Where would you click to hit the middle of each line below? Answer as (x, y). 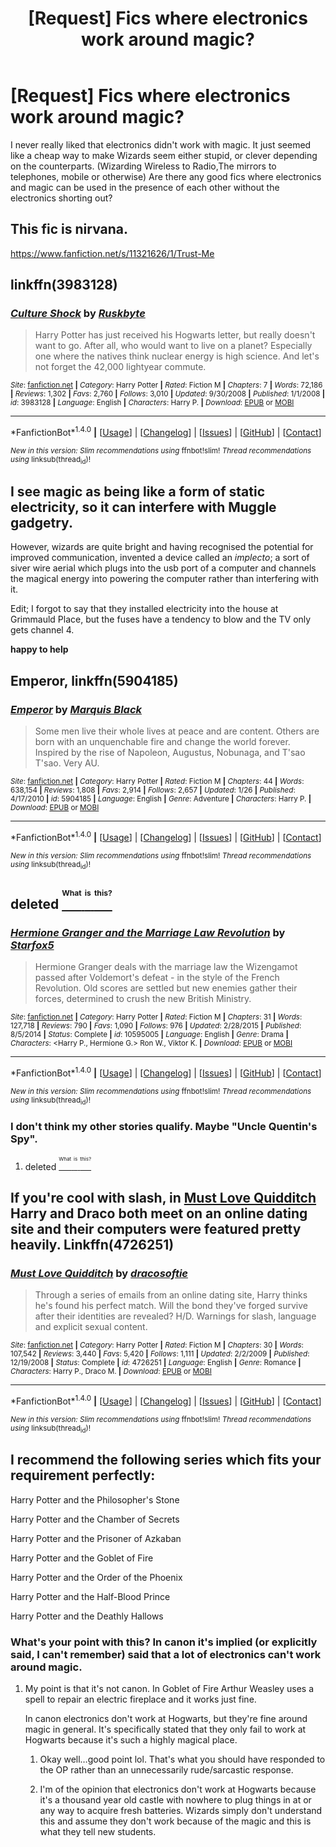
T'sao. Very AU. (67, 763)
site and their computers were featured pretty (156, 1228)
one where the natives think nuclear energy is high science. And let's (177, 356)
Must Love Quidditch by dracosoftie (99, 1273)
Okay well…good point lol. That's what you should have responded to (182, 1759)
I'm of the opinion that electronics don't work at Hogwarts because (178, 1789)
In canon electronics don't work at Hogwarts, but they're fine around (166, 1719)
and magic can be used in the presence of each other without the (145, 187)
